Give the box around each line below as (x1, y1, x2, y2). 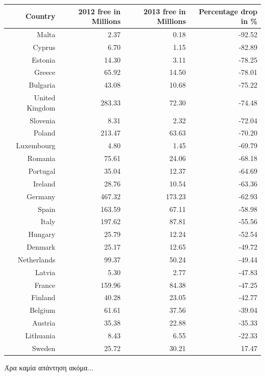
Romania (27, 153, 56, 164)
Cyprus (33, 41, 56, 52)
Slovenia (30, 115, 56, 125)
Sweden (32, 342, 56, 353)
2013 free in (143, 6, 186, 16)
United (34, 92, 56, 103)
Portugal (28, 165, 56, 176)
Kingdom (26, 102, 56, 113)
